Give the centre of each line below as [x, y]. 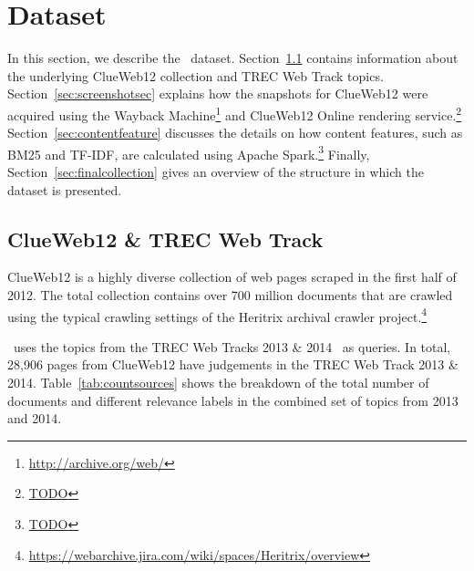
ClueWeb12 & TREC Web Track [165, 239]
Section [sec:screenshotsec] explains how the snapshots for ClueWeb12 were [218, 93]
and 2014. [35, 418]
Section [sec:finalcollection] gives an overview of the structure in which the [216, 171]
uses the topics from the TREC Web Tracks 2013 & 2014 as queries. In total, [232, 346]
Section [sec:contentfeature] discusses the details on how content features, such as [235, 133]
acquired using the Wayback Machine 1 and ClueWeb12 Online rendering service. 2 [235, 113]
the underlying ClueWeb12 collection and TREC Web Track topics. [196, 75]
